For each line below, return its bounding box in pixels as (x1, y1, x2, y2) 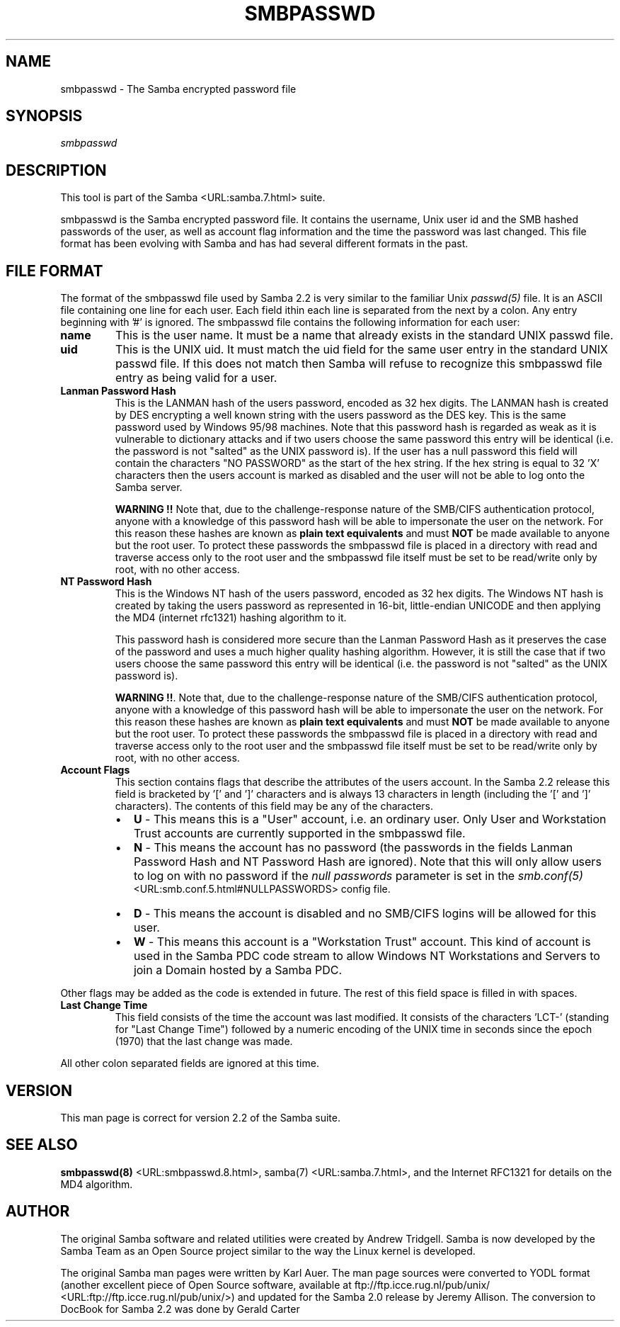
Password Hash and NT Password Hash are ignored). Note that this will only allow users (133, 854, 602, 869)
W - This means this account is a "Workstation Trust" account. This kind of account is (133, 934, 591, 949)
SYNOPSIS (6, 107, 83, 125)
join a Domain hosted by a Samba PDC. (133, 963, 343, 978)
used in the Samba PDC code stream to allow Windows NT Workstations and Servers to (133, 949, 600, 964)
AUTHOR (6, 1202, 70, 1221)
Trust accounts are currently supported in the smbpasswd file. (133, 826, 466, 841)
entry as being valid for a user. (115, 371, 277, 385)
